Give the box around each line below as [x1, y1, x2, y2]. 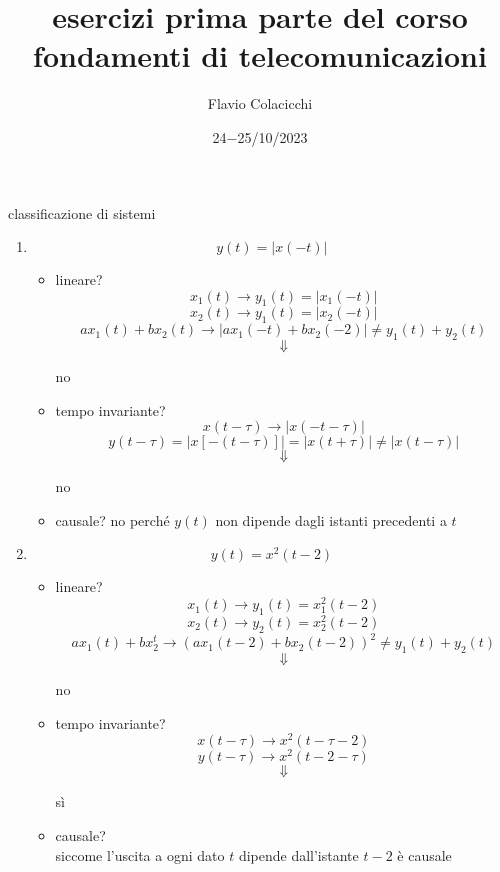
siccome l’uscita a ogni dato [55, 844, 225, 865]
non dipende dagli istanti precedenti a [215, 509, 447, 530]
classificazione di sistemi [8, 202, 156, 223]
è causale [397, 844, 452, 865]
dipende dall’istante [238, 844, 359, 865]
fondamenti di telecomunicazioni [33, 35, 487, 76]
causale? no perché [55, 509, 170, 530]
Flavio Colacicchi [207, 93, 313, 114]
